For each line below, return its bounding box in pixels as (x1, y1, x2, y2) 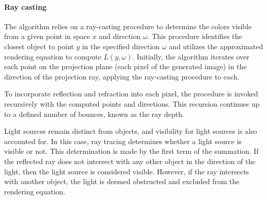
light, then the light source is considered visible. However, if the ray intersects (4, 166, 249, 176)
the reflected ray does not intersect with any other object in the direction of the (4, 155, 256, 166)
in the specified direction (82, 41, 160, 51)
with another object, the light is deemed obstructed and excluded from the (4, 176, 240, 187)
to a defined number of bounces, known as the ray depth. (4, 108, 184, 119)
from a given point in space (4, 31, 90, 42)
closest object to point (4, 41, 74, 51)
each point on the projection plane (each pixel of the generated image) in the (4, 61, 247, 72)
